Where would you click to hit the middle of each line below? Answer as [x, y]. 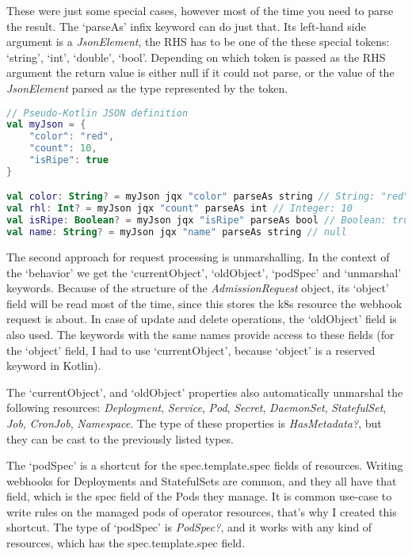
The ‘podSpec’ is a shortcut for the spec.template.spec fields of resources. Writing [205, 465]
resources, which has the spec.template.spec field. [126, 543]
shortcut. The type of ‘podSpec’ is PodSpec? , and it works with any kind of [189, 527]
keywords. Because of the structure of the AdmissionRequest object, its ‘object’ [198, 288]
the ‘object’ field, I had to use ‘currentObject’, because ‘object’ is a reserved [191, 350]
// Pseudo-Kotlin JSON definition [97, 113]
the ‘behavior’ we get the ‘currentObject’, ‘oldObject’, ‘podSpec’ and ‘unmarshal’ [204, 272]
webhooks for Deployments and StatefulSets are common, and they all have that [202, 480]
